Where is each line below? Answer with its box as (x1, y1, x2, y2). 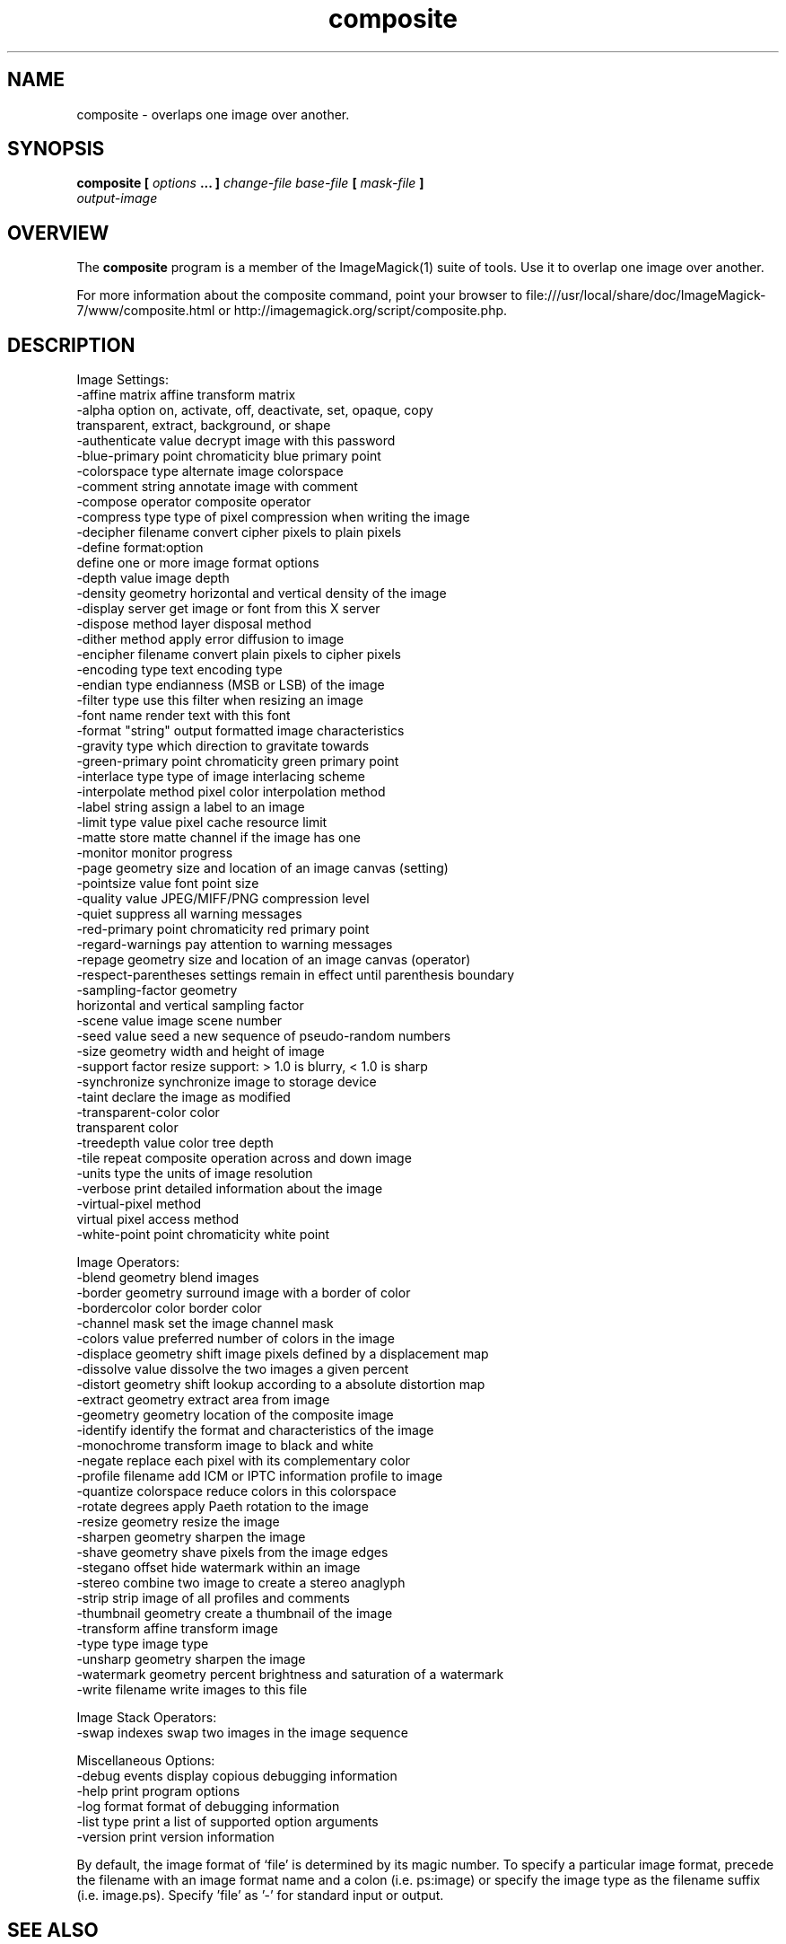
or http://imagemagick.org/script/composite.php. (218, 303, 508, 319)
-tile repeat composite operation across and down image (76, 1150, 412, 1166)
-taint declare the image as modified (76, 1089, 291, 1105)
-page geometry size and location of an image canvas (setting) (76, 860, 449, 876)
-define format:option (76, 540, 204, 556)
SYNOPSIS (7, 137, 105, 161)
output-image (76, 190, 158, 207)
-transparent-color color (76, 1104, 220, 1121)
